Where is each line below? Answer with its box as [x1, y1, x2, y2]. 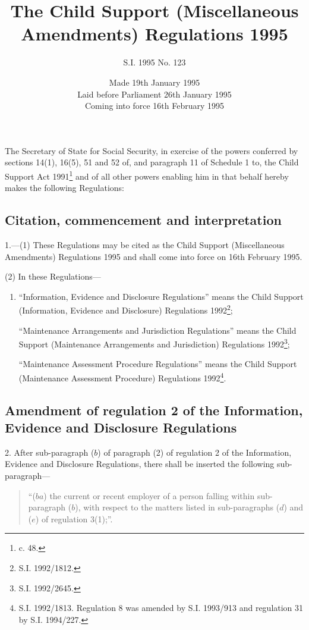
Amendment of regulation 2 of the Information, [5, 400, 303, 419]
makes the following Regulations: [5, 181, 125, 194]
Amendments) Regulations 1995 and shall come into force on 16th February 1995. [5, 250, 302, 262]
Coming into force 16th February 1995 [84, 99, 225, 112]
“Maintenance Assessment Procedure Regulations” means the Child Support [18, 358, 297, 370]
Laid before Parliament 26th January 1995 [77, 87, 232, 100]
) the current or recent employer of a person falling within [43, 489, 255, 502]
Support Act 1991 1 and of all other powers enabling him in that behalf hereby [5, 168, 289, 182]
